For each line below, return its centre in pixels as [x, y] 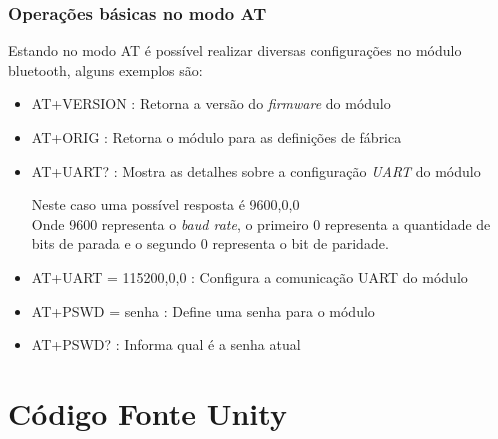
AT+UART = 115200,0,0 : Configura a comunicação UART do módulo [249, 276]
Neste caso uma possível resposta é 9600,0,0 [165, 204]
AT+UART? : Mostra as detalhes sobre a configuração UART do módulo [256, 170]
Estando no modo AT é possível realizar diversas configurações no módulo [235, 50]
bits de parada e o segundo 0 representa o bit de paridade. [210, 243]
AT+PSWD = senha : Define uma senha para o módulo [203, 310]
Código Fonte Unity [147, 412]
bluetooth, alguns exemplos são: [105, 69]
